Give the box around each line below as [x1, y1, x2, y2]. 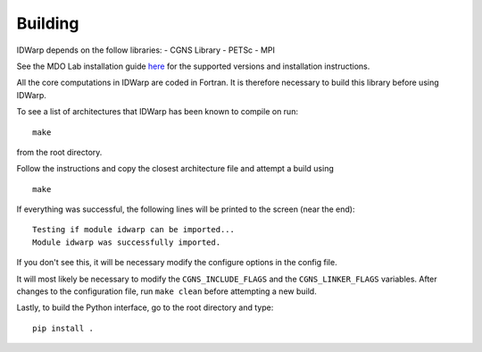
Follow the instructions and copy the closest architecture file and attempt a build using [16, 163, 334, 174]
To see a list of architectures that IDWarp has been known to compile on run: [16, 106, 299, 117]
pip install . [32, 323, 94, 333]
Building [16, 13, 79, 33]
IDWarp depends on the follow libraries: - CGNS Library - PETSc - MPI [16, 45, 276, 55]
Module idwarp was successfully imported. [32, 237, 221, 247]
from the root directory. [16, 147, 103, 157]
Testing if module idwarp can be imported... [32, 224, 236, 235]
